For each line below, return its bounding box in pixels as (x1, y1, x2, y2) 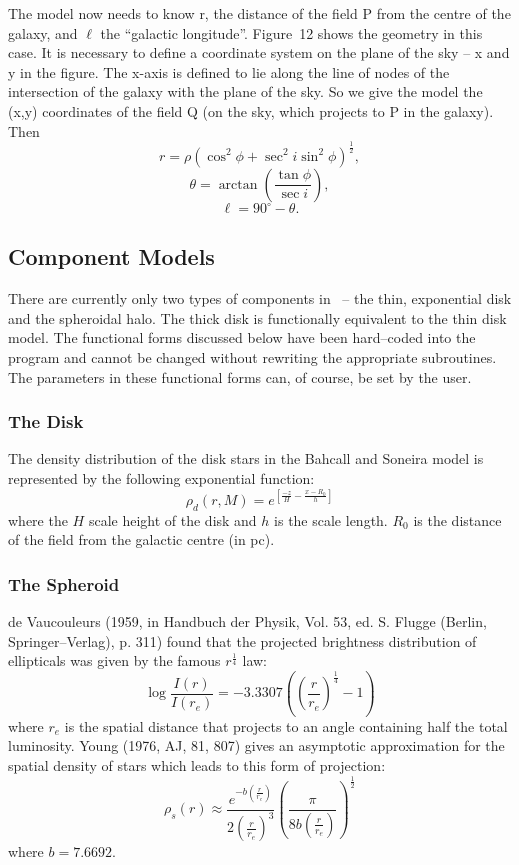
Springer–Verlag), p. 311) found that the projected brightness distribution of (8, 630, 477, 651)
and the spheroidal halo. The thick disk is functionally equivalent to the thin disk (8, 307, 507, 328)
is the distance (413, 509, 502, 530)
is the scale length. (274, 509, 388, 530)
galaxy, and (8, 22, 78, 43)
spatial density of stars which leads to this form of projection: (8, 755, 386, 776)
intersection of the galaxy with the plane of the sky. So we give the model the (8, 81, 483, 102)
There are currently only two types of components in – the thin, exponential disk (8, 288, 512, 309)
